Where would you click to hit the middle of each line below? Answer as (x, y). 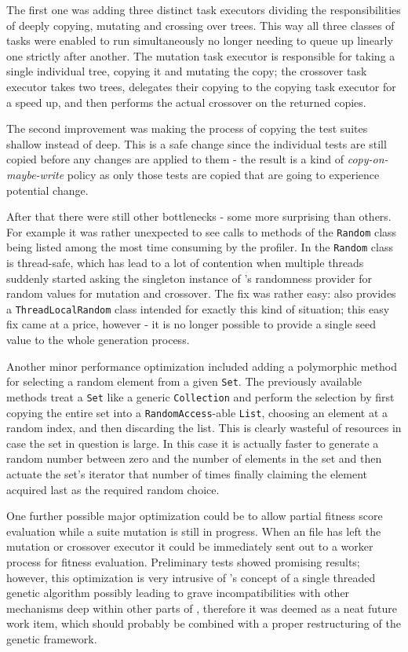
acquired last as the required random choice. (113, 489)
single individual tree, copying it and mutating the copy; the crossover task (187, 71)
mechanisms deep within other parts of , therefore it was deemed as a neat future (202, 608)
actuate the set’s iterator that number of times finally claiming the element (187, 474)
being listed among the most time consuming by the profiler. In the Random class (200, 247)
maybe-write (35, 174)
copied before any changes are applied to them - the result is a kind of (175, 159)
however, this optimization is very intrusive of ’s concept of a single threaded (191, 577)
